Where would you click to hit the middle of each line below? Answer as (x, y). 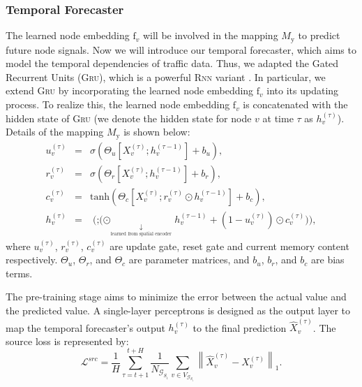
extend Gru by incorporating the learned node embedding (130, 90)
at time (278, 118)
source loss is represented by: (67, 341)
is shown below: (157, 132)
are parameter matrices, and (189, 260)
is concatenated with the (295, 104)
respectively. (32, 260)
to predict (319, 35)
